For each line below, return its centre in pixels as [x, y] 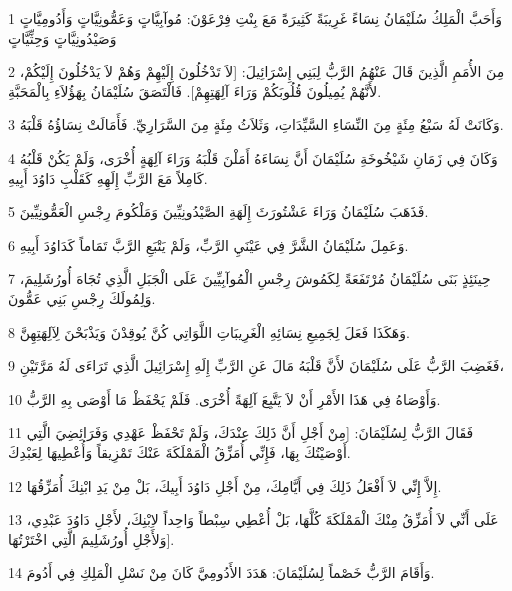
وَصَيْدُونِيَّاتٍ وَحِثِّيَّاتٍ [62, 37]
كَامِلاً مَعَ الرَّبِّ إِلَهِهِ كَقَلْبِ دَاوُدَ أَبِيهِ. [108, 177]
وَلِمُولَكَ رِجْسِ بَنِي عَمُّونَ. [82, 297]
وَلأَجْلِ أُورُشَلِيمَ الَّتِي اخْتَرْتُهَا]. [91, 538]
